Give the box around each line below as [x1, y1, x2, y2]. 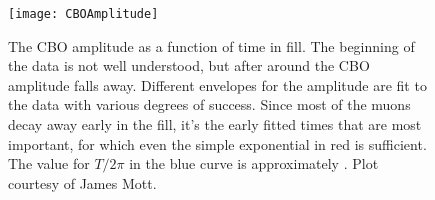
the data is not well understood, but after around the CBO [8, 55, 370, 76]
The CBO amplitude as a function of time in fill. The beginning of [8, 35, 415, 56]
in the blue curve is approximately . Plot [129, 153, 379, 174]
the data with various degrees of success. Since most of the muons [8, 94, 411, 115]
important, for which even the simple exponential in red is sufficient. [8, 133, 427, 154]
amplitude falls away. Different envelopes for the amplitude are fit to [8, 74, 427, 95]
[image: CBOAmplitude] [8, 7, 159, 21]
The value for [8, 153, 90, 174]
